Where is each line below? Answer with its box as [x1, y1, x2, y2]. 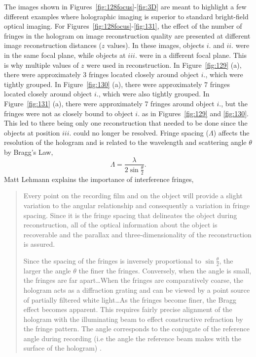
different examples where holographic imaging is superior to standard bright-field [4, 11, 249, 21]
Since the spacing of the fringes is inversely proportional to [23, 255, 202, 266]
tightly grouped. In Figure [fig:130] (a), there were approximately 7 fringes [4, 79, 230, 89]
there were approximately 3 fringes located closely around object [4, 69, 199, 80]
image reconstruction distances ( [4, 40, 102, 50]
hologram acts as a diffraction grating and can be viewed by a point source [23, 284, 250, 295]
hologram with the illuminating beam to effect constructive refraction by [23, 313, 243, 324]
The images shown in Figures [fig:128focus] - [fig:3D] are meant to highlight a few [4, 1, 247, 11]
